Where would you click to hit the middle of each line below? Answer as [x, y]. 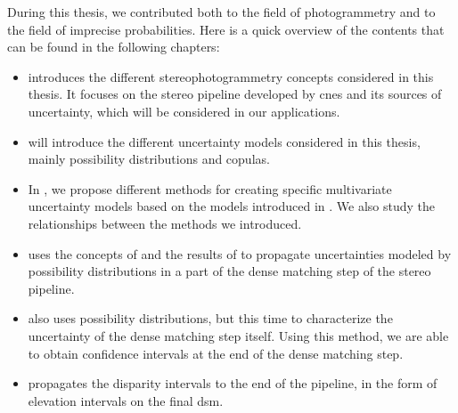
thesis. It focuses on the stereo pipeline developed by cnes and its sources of [235, 94]
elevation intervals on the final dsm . [126, 400]
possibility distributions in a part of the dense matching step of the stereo [229, 271]
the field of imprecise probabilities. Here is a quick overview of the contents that [226, 29]
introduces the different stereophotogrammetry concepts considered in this [231, 76]
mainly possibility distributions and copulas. [149, 159]
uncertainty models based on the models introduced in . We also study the [232, 206]
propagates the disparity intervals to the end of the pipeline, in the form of [233, 383]
